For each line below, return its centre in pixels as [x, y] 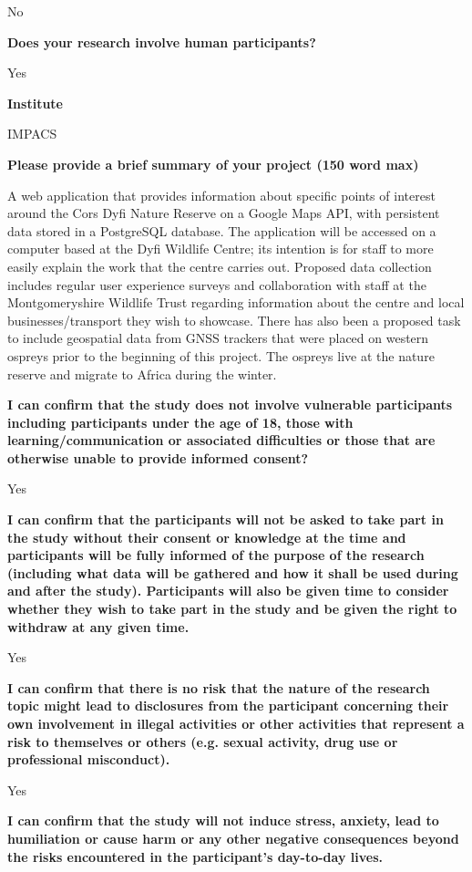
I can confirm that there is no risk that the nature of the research [219, 687]
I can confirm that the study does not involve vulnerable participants [230, 405]
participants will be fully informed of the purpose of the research [216, 555]
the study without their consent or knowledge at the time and [207, 537]
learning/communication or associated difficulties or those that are [221, 440]
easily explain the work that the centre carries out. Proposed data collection [220, 266]
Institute [35, 103]
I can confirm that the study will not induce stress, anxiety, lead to [223, 820]
